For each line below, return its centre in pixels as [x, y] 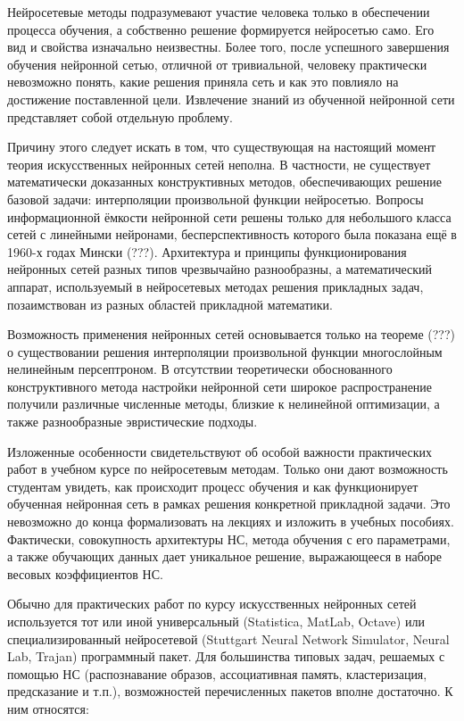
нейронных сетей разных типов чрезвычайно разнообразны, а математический [220, 269]
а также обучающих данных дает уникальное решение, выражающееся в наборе [225, 556]
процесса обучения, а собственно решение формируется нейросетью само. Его [221, 29]
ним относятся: [48, 708]
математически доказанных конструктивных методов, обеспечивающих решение [224, 182]
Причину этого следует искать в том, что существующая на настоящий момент [222, 147]
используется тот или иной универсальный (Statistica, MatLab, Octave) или [216, 621]
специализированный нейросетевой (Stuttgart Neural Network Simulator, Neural [228, 638]
